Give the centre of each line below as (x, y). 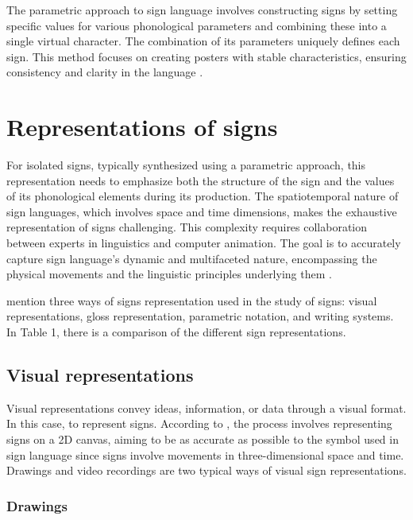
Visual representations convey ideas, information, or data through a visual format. (206, 407)
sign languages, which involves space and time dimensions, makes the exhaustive (202, 211)
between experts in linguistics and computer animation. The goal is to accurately (204, 243)
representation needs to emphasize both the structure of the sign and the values (201, 180)
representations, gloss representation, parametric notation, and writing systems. (200, 316)
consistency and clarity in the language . (105, 72)
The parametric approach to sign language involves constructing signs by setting (202, 10)
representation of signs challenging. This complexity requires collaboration (187, 227)
